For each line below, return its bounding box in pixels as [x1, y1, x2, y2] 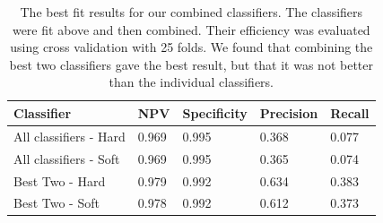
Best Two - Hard [13, 171, 106, 190]
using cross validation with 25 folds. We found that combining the [10, 38, 373, 56]
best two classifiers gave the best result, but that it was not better [9, 55, 374, 73]
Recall [330, 103, 370, 122]
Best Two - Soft [13, 193, 100, 212]
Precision [259, 103, 318, 122]
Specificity [182, 103, 248, 122]
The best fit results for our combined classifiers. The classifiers [20, 3, 363, 21]
